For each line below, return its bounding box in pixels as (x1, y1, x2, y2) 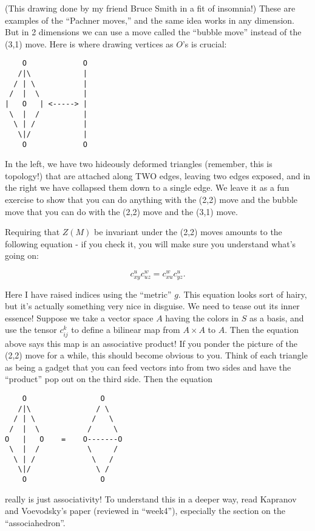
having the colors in (165, 311, 239, 324)
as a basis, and (249, 311, 304, 324)
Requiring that (5, 225, 60, 238)
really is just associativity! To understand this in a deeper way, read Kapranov (5, 492, 297, 505)
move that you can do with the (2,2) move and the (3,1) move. (5, 205, 238, 218)
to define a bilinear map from (71, 323, 180, 336)
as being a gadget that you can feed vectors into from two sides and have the (5, 360, 291, 373)
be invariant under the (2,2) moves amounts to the (94, 225, 282, 238)
